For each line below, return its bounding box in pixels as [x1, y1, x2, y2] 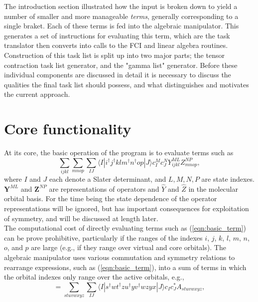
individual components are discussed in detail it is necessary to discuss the [4, 69, 231, 80]
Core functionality [4, 118, 131, 139]
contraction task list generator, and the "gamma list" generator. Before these [4, 59, 238, 70]
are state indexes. [201, 173, 255, 184]
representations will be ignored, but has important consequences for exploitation [4, 203, 249, 213]
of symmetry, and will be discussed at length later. [4, 213, 158, 223]
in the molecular [188, 183, 238, 194]
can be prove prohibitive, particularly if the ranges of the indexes [4, 232, 203, 243]
